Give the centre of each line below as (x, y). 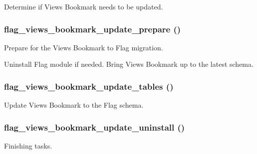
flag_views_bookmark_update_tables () (89, 86)
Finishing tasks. (28, 146)
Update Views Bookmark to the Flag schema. (74, 105)
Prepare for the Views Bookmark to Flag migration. (84, 47)
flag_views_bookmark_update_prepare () (93, 29)
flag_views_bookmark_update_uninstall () (95, 127)
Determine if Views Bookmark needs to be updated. (84, 6)
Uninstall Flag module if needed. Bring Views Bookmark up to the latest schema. (129, 64)
